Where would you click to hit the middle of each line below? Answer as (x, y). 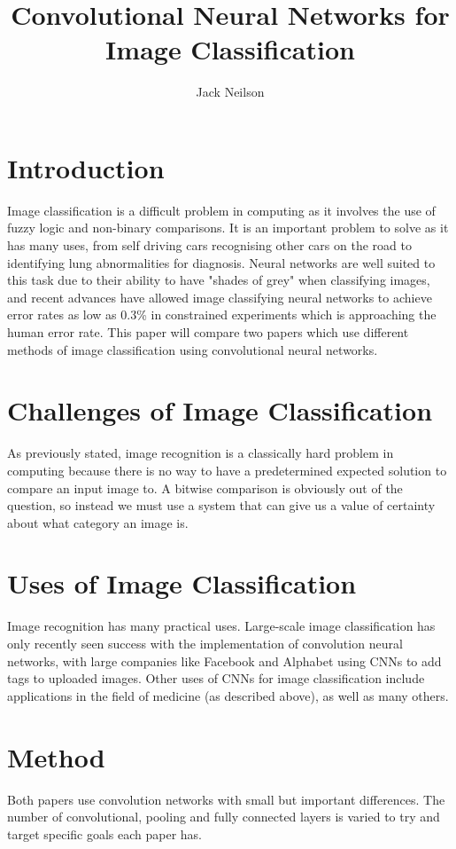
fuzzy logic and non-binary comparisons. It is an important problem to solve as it (228, 228)
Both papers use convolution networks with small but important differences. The (226, 799)
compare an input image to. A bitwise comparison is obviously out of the (205, 487)
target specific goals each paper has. (105, 833)
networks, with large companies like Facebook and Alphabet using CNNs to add (224, 660)
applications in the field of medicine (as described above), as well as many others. (228, 695)
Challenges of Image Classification (220, 410)
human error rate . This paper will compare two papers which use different (208, 332)
